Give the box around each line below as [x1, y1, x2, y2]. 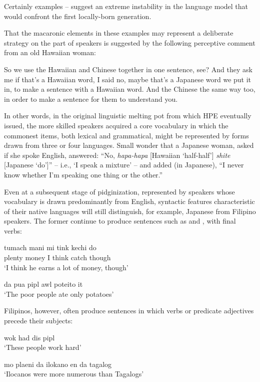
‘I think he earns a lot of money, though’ [4, 262, 128, 272]
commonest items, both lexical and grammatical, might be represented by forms [4, 130, 249, 140]
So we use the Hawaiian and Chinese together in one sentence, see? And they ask [4, 64, 252, 74]
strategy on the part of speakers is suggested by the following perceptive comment [4, 37, 255, 48]
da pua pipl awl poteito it [4, 279, 83, 289]
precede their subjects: [4, 315, 73, 326]
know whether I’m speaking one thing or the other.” [4, 169, 163, 179]
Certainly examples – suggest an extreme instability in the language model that [4, 1, 248, 11]
